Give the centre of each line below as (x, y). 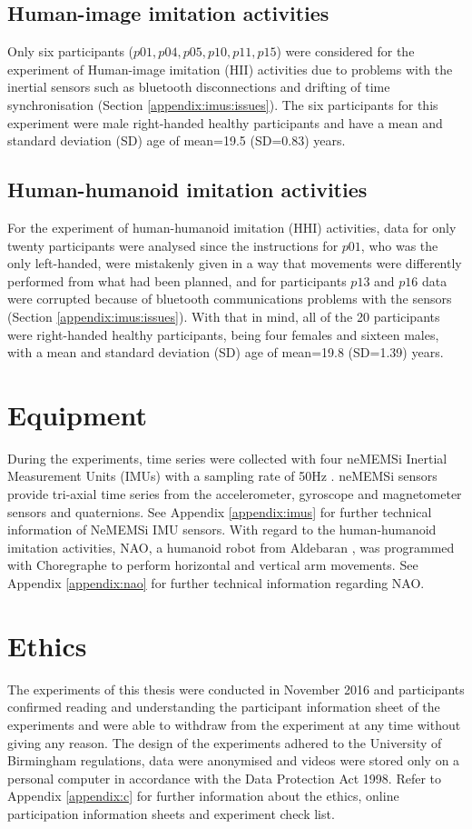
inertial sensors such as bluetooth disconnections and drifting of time (199, 87)
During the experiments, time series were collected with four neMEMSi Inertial (227, 458)
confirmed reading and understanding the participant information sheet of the (224, 707)
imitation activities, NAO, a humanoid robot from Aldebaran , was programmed (231, 547)
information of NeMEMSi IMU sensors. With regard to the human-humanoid (222, 529)
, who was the (399, 245)
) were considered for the (345, 51)
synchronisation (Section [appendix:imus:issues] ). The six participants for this (223, 104)
